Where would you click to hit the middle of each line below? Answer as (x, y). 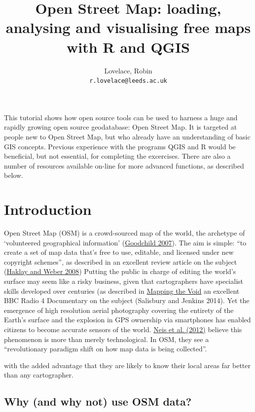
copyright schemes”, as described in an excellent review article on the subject (121, 261)
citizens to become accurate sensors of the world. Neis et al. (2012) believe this (123, 329)
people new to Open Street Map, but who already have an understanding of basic (127, 136)
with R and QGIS (128, 47)
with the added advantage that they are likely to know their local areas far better (127, 365)
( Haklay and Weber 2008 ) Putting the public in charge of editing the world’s (120, 271)
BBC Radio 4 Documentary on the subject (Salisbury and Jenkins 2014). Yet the (127, 300)
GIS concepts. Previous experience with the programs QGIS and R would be (120, 146)
